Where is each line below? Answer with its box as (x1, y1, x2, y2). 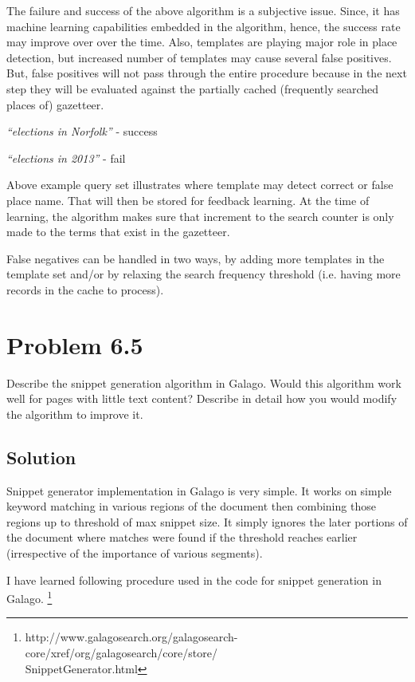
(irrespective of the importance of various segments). (6, 544, 263, 561)
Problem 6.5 (6, 328, 143, 361)
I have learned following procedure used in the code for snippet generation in (6, 571, 382, 588)
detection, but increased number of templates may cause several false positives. (6, 49, 392, 65)
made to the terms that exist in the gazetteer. (6, 223, 230, 240)
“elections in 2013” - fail (6, 149, 126, 166)
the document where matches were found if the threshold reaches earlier (6, 529, 358, 546)
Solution (6, 444, 76, 469)
